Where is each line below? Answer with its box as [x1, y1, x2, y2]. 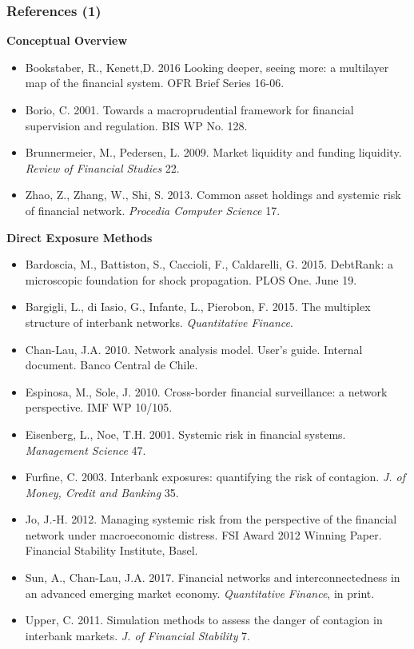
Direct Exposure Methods [6, 229, 153, 245]
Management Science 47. [25, 441, 146, 458]
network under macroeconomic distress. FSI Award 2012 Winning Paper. [25, 526, 382, 543]
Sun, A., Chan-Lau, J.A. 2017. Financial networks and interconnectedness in [25, 569, 400, 586]
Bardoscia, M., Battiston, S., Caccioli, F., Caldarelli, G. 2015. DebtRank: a [25, 256, 394, 273]
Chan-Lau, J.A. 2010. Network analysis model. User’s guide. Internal [25, 340, 363, 357]
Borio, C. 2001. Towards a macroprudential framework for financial [25, 102, 354, 117]
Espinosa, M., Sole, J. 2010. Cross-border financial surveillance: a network [25, 383, 388, 400]
